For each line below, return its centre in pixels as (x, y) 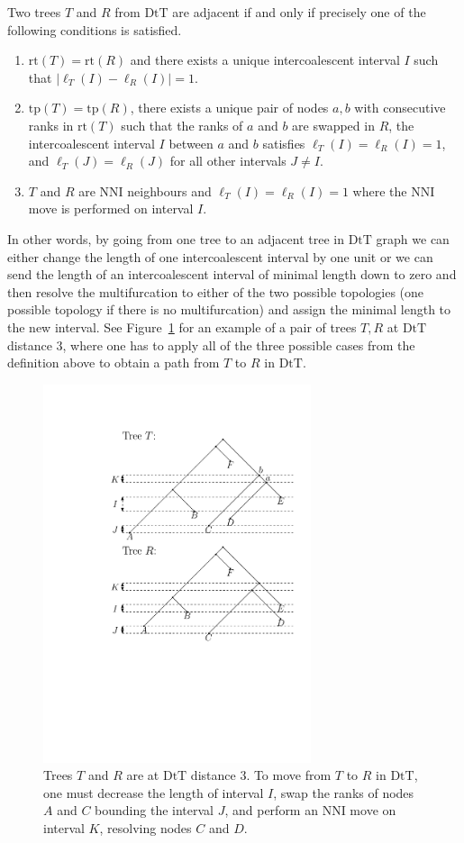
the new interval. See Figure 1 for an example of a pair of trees (182, 326)
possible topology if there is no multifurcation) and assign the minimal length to (229, 309)
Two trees (34, 12)
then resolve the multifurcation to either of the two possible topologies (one (216, 291)
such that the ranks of (182, 125)
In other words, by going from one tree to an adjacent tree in (176, 238)
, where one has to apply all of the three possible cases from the (239, 344)
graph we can (413, 238)
